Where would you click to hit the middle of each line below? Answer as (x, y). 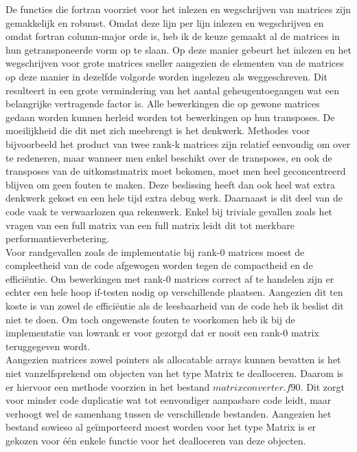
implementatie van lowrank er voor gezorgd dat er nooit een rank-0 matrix (162, 333)
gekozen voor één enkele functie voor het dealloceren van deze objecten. (156, 440)
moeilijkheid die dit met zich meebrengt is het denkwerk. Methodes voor (158, 130)
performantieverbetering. (58, 238)
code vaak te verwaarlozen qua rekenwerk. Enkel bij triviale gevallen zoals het (169, 211)
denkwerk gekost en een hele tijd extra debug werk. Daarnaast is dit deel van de (174, 198)
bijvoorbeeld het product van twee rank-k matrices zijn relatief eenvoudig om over (178, 143)
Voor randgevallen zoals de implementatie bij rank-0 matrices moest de (155, 251)
